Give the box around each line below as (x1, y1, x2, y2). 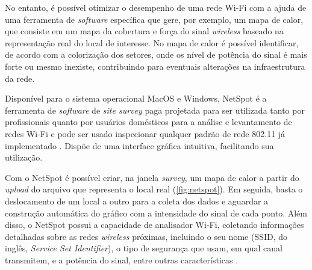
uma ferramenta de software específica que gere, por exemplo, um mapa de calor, (5, 13, 304, 25)
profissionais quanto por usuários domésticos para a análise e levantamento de (5, 115, 292, 128)
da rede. (5, 72, 35, 84)
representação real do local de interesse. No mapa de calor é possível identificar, (5, 36, 299, 49)
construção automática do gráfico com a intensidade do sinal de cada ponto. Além (5, 206, 307, 219)
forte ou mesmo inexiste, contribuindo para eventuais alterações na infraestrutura (5, 60, 305, 72)
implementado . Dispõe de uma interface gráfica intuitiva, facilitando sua (5, 139, 274, 152)
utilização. (5, 151, 43, 164)
